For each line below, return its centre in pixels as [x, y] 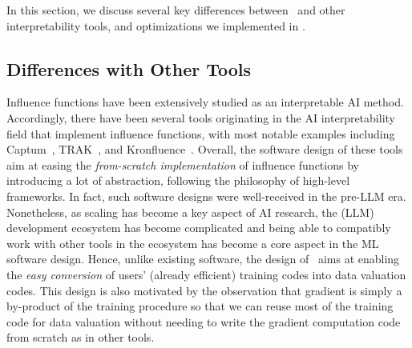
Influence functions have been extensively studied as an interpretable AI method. [205, 102]
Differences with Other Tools [129, 68]
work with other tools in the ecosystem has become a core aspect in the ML [193, 243]
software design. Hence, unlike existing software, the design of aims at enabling [203, 259]
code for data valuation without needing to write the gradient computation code [204, 321]
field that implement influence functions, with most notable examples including [201, 133]
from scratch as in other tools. [81, 337]
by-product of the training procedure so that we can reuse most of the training [200, 306]
